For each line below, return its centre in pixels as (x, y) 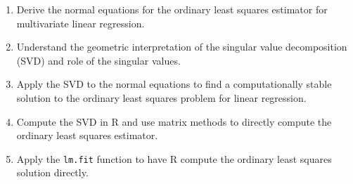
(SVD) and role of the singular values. (98, 60)
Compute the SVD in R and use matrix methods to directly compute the (174, 121)
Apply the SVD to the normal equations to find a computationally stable (174, 84)
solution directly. (52, 172)
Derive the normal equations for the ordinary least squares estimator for (172, 9)
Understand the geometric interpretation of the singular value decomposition (182, 47)
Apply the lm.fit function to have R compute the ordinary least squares (174, 158)
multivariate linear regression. (81, 23)
